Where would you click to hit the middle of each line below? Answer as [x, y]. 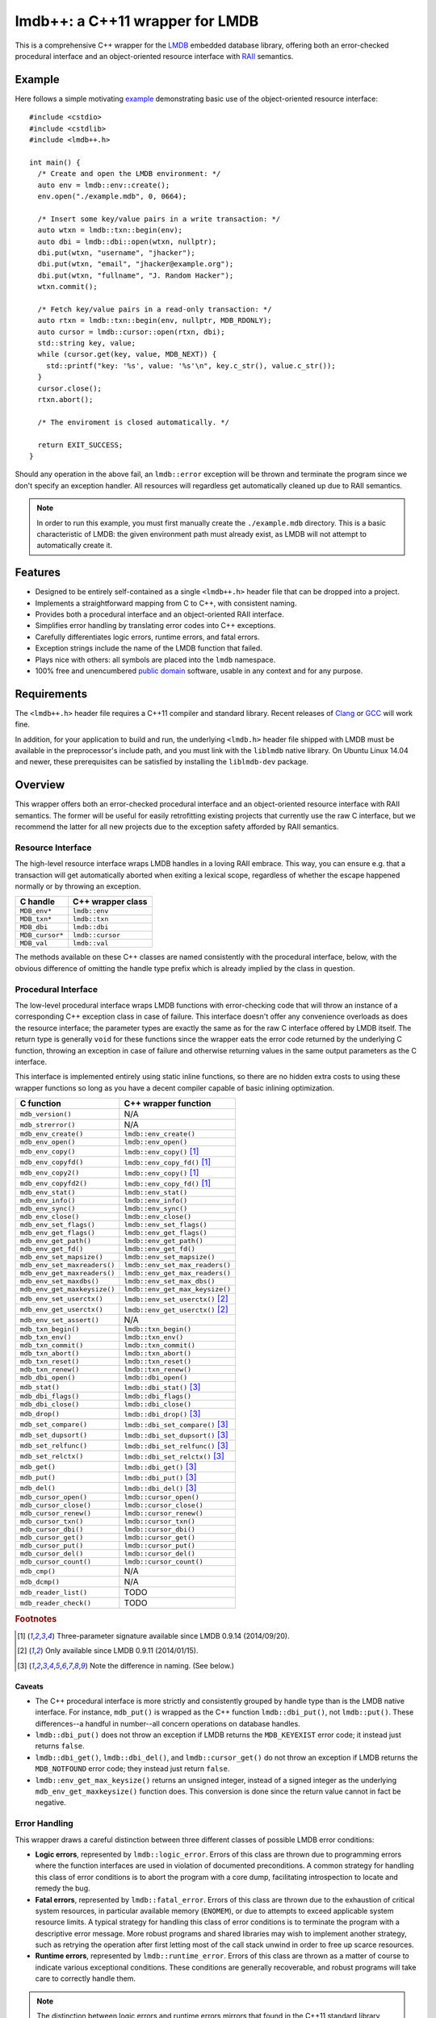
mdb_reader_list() [54, 1592]
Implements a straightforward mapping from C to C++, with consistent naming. [166, 603]
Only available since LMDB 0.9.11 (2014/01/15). [122, 1651]
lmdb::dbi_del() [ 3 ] [160, 1488]
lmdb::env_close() [158, 1217]
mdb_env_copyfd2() [54, 1183]
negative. [50, 1802]
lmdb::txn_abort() [158, 1353]
